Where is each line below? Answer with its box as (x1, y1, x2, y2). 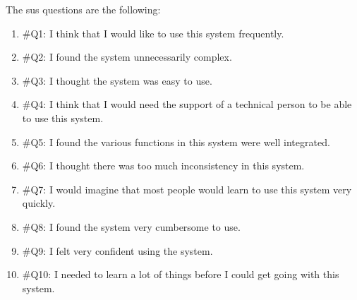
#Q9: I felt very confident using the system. (22, 243, 213, 258)
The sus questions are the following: (6, 2, 161, 16)
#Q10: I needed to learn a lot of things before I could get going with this (22, 267, 339, 282)
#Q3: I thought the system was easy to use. (22, 73, 212, 88)
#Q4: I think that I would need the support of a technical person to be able (22, 97, 352, 112)
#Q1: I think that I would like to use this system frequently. (22, 25, 284, 40)
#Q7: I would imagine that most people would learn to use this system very (22, 181, 352, 196)
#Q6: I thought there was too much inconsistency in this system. (22, 158, 305, 173)
